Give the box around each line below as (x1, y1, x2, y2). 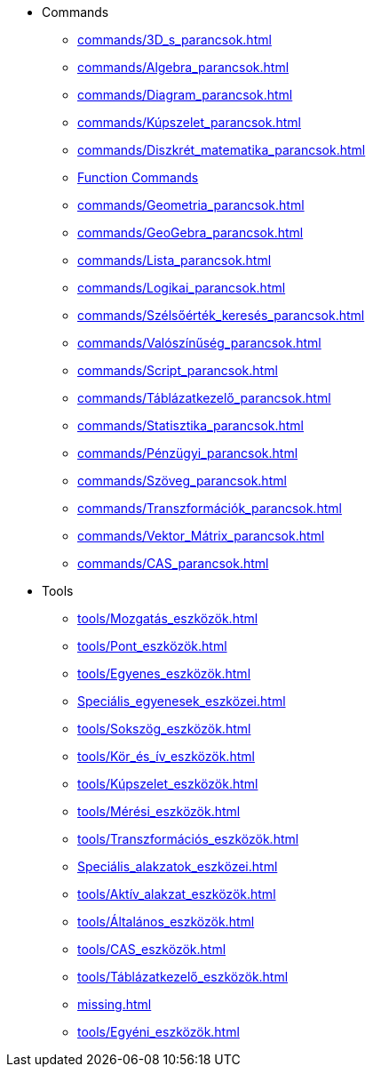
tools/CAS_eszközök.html (77, 942, 226, 957)
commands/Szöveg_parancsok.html (77, 473, 287, 488)
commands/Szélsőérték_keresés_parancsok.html (77, 308, 365, 323)
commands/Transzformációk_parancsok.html (77, 501, 342, 516)
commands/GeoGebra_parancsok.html (77, 225, 304, 240)
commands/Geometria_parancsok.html (77, 197, 305, 212)
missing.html (77, 997, 152, 1012)
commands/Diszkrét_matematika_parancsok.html (77, 142, 366, 157)
